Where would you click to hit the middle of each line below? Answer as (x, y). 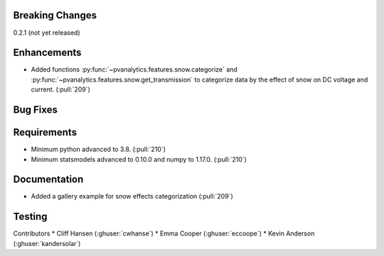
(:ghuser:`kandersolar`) (47, 243)
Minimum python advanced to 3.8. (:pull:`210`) (98, 150)
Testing (30, 217)
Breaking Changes (55, 15)
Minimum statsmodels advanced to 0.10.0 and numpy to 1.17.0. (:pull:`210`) (139, 159)
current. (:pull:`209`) (60, 89)
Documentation (48, 180)
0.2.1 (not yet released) (47, 33)
